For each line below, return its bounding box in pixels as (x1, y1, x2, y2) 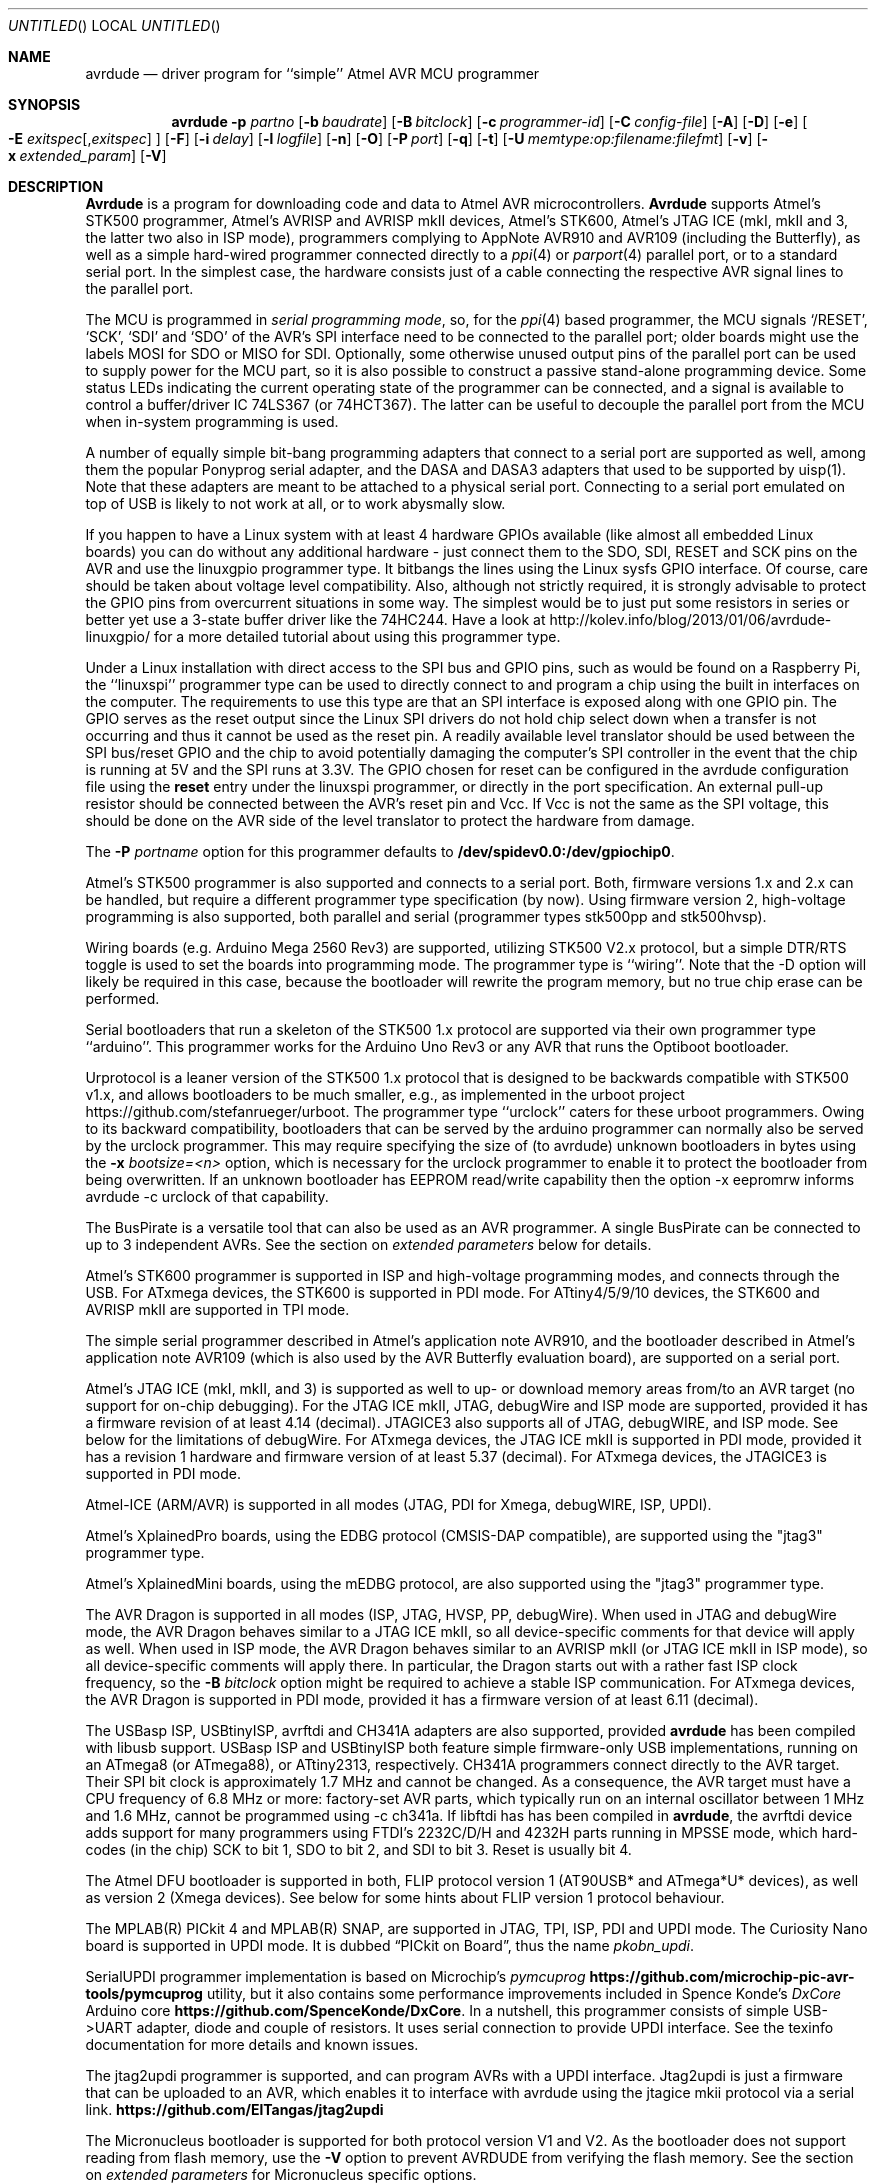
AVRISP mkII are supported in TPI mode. (85, 1301, 350, 1318)
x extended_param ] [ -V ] (8, 147, 167, 164)
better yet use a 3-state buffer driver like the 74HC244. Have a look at (85, 611, 546, 628)
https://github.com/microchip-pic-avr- (589, 1968, 855, 1985)
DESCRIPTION (8, 178, 104, 195)
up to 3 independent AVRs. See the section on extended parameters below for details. (85, 1236, 652, 1253)
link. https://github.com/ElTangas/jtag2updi (85, 2101, 384, 2118)
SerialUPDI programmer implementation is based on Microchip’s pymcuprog (85, 1968, 586, 1985)
